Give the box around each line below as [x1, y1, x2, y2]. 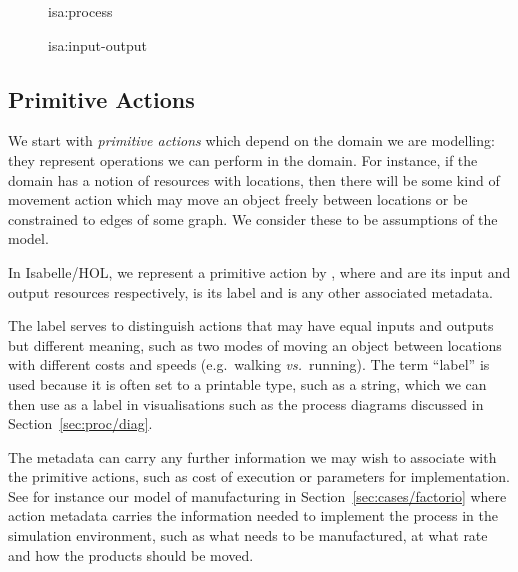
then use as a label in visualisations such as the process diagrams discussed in [8, 393, 484, 414]
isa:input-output [48, 34, 147, 55]
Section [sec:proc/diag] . [8, 413, 153, 434]
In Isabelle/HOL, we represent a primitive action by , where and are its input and [8, 261, 511, 282]
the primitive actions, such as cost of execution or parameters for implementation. [8, 466, 510, 487]
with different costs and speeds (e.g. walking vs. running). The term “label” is [8, 354, 490, 375]
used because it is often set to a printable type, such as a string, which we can [8, 373, 487, 394]
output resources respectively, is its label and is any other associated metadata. [8, 281, 493, 302]
